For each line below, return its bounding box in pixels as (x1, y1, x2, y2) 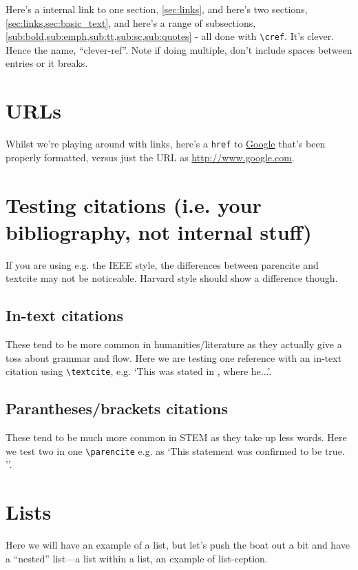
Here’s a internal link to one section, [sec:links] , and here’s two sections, (6, 2, 308, 16)
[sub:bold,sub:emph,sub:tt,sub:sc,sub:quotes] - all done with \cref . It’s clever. (6, 29, 335, 43)
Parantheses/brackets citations (6, 398, 229, 419)
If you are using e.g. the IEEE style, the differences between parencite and (6, 257, 319, 272)
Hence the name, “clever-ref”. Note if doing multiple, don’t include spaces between (6, 42, 352, 57)
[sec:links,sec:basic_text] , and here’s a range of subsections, (6, 15, 256, 30)
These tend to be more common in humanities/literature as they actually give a (6, 337, 342, 352)
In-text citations (6, 305, 123, 326)
